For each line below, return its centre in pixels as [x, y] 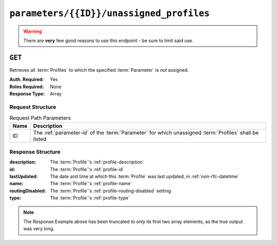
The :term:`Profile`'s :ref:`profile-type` [90, 198]
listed [40, 139]
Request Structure [33, 107]
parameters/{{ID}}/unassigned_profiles [110, 13]
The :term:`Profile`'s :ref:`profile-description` [97, 162]
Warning [33, 31]
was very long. [39, 229]
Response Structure [35, 152]
